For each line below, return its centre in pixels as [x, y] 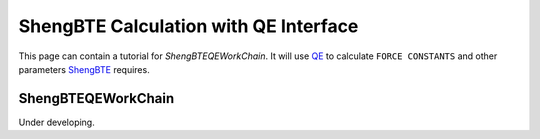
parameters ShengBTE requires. [84, 69]
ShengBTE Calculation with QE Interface [188, 26]
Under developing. [56, 122]
